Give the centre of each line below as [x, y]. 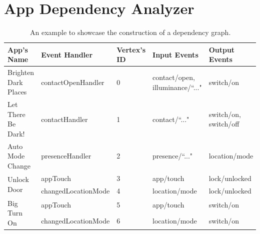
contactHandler [64, 119]
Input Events [175, 54]
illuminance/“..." [177, 87]
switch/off [224, 124]
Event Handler [67, 54]
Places [17, 92]
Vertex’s [131, 49]
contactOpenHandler [73, 82]
